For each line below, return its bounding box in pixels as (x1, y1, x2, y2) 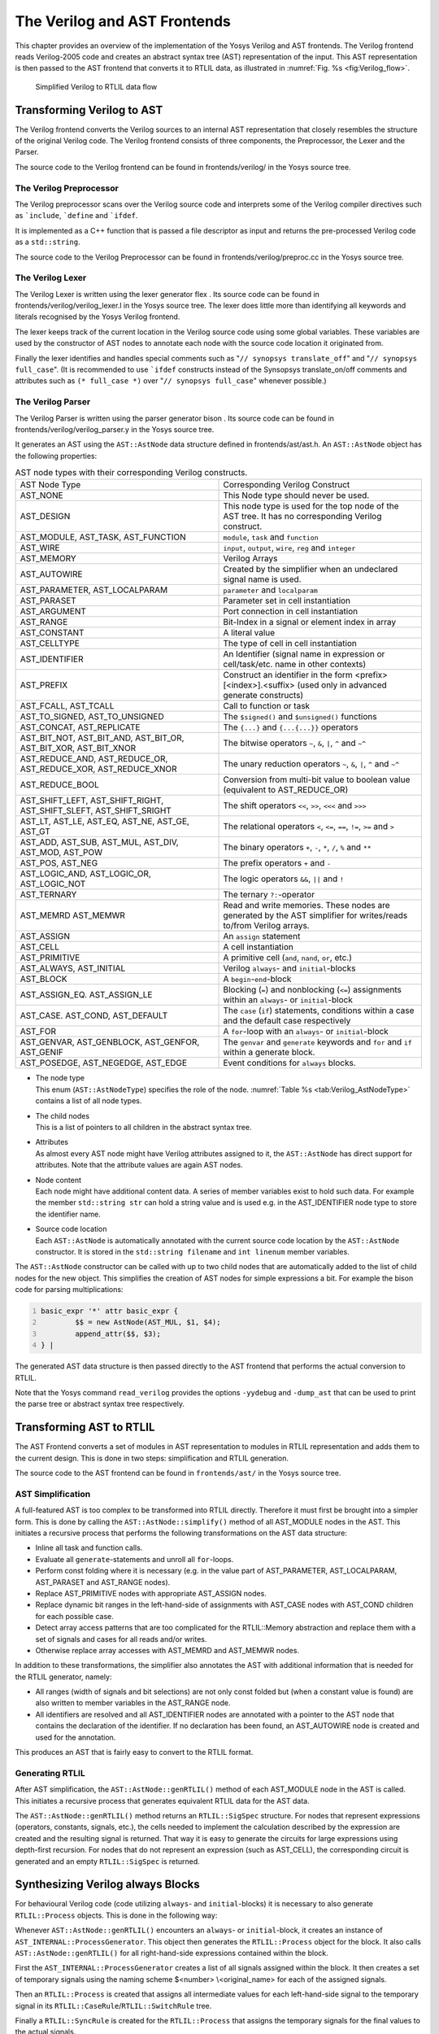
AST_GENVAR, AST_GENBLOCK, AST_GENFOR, (20, 1037, 200, 1048)
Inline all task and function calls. (35, 1543, 143, 1553)
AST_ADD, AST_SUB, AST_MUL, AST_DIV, (20, 836, 179, 848)
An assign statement (223, 931, 301, 942)
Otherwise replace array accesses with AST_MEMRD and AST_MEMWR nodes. (35, 1645, 300, 1655)
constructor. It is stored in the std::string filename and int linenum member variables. (35, 1246, 350, 1256)
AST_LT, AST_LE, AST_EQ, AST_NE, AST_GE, (20, 816, 190, 827)
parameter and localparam (223, 584, 319, 596)
